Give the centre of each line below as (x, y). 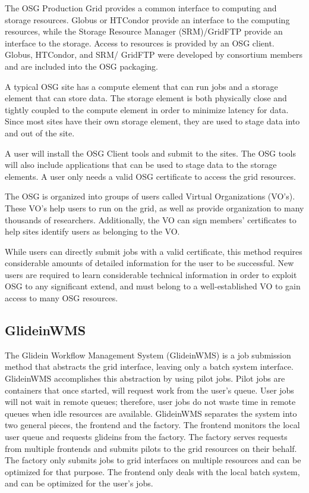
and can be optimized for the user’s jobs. (79, 483)
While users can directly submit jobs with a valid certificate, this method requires (154, 251)
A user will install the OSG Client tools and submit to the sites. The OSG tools (150, 153)
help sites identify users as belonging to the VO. (92, 231)
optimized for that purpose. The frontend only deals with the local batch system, (152, 471)
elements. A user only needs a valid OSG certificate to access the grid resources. (150, 176)
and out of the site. (40, 132)
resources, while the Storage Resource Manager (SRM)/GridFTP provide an (144, 31)
